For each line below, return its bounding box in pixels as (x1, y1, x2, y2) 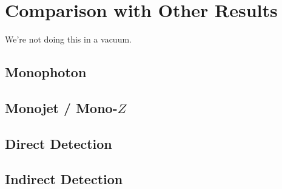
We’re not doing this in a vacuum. (5, 33, 132, 46)
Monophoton (5, 63, 87, 81)
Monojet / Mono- (5, 98, 118, 117)
